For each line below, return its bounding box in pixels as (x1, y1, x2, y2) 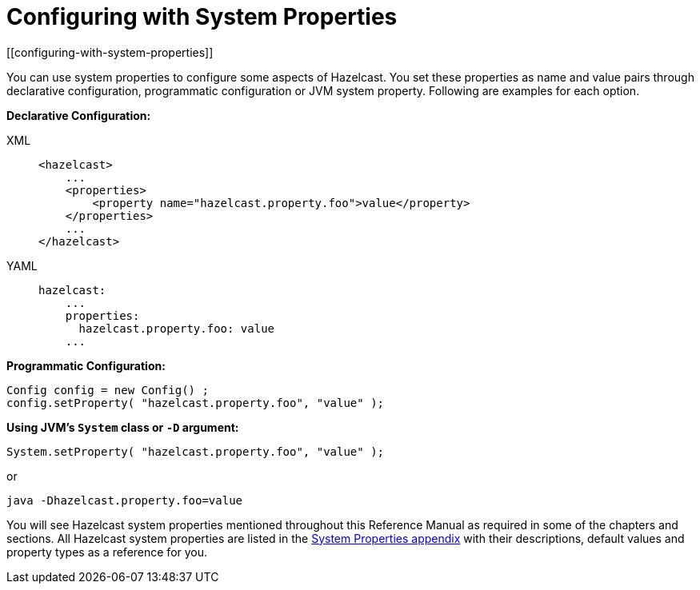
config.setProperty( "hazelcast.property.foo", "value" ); (6, 396, 385, 409)
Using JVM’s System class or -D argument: (6, 420, 239, 434)
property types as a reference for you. (6, 544, 208, 559)
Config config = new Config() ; (6, 383, 209, 397)
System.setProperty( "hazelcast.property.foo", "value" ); (6, 444, 385, 458)
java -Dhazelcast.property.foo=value (6, 493, 243, 507)
